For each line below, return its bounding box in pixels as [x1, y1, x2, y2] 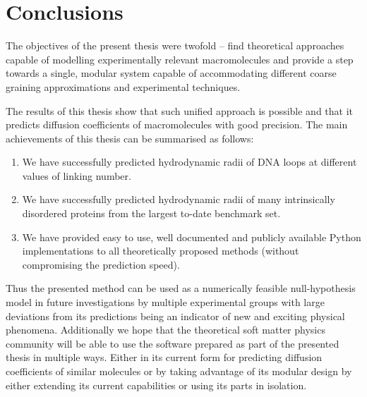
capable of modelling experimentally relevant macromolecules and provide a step [6, 51, 354, 66]
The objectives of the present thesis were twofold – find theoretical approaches [6, 38, 344, 53]
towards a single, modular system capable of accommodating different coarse [6, 66, 337, 80]
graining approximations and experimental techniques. [6, 79, 241, 94]
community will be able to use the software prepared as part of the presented [6, 336, 339, 350]
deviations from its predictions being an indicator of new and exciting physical [6, 308, 345, 323]
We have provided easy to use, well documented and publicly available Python [22, 229, 361, 244]
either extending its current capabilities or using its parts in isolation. [6, 377, 307, 392]
